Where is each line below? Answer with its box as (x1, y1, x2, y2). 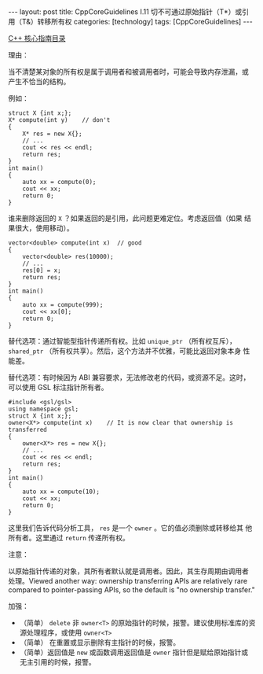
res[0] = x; (22, 267, 61, 274)
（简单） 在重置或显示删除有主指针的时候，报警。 (19, 638, 181, 646)
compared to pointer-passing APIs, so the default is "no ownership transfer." (8, 585, 255, 595)
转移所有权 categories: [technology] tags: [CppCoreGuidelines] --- (37, 17, 253, 26)
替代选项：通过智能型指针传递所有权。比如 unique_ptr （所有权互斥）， (8, 337, 237, 345)
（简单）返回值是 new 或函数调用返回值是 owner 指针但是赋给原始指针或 (19, 647, 249, 657)
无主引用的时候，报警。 (19, 657, 96, 666)
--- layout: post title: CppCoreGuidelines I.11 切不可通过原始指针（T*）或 (8, 7, 243, 17)
